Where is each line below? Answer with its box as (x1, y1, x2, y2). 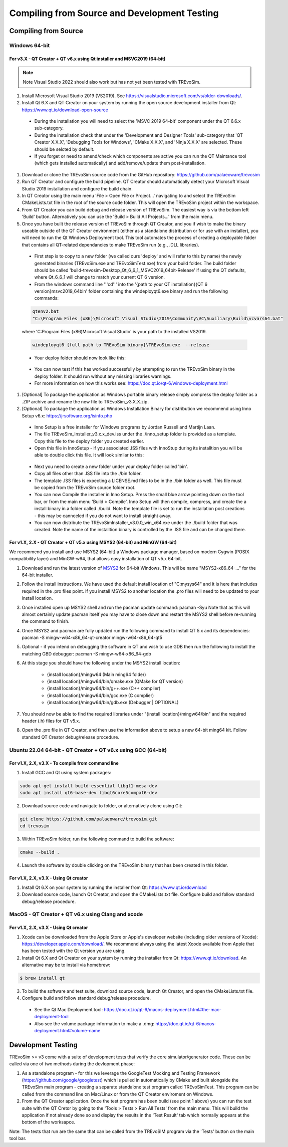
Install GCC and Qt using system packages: (22, 769, 111, 775)
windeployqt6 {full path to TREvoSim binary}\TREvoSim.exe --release (32, 342, 210, 348)
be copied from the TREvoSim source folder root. (34, 485, 136, 491)
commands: (34, 295, 59, 301)
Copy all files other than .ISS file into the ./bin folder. (34, 471, 142, 477)
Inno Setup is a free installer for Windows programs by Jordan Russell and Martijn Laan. (34, 424, 215, 430)
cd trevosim (20, 823, 50, 829)
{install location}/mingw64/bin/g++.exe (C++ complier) (47, 685, 161, 692)
